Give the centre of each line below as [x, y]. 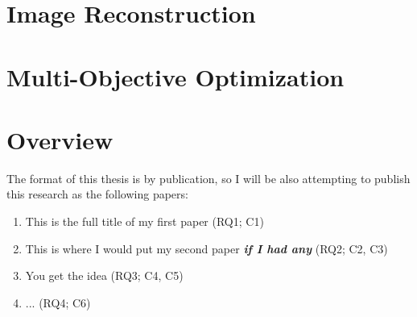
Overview [60, 139]
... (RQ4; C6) [58, 302]
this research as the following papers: [97, 194]
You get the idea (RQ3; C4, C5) [104, 275]
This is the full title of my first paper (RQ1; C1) [145, 221]
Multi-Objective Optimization [175, 76]
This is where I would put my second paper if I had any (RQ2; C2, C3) [206, 248]
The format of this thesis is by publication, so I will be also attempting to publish [208, 178]
